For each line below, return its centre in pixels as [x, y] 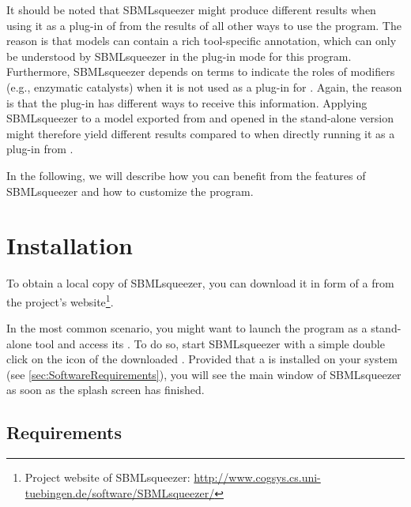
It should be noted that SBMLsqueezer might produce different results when [191, 9]
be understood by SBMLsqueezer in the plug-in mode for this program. [179, 56]
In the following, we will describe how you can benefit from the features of [186, 175]
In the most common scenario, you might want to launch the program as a [187, 328]
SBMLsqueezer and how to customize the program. [130, 191]
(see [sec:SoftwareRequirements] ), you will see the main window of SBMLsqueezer [204, 374]
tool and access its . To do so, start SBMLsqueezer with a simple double [210, 343]
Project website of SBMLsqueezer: [107, 477]
